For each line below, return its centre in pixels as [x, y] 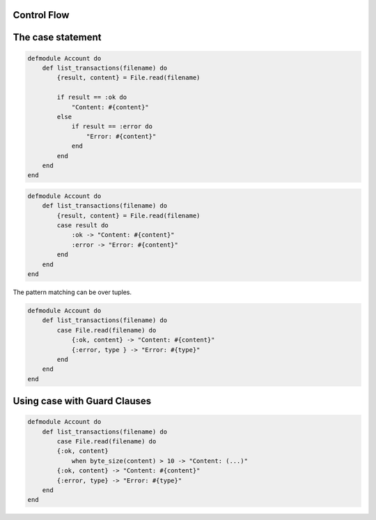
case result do [83, 225]
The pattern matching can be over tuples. [72, 292]
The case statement [57, 37]
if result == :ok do [92, 97]
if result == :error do [112, 127]
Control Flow [41, 15]
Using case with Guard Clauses [82, 401]
